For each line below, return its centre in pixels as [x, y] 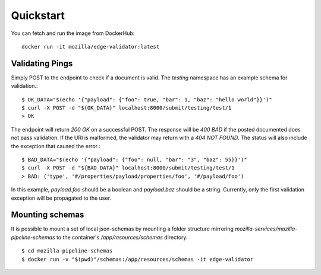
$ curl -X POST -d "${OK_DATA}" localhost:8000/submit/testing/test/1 [127, 108]
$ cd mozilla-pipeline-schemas [67, 251]
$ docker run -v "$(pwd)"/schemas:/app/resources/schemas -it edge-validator [138, 259]
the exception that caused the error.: [56, 146]
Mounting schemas [48, 215]
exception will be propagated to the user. [61, 198]
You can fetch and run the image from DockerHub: [73, 33]
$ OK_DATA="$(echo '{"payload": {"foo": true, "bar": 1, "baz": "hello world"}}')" [147, 100]
